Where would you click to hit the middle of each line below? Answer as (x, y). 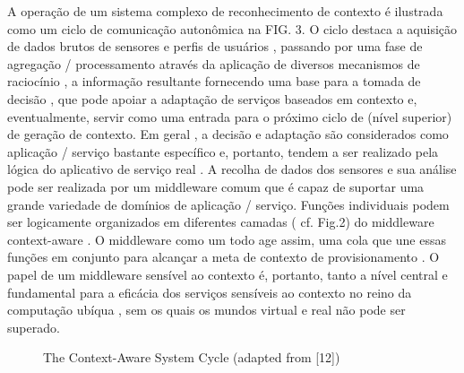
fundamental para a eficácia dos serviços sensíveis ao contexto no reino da (210, 292)
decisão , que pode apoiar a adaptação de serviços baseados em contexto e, (212, 98)
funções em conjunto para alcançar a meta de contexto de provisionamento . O (223, 257)
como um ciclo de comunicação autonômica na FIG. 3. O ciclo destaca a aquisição (232, 28)
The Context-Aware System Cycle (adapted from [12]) (192, 357)
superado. (34, 327)
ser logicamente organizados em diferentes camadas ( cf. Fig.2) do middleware (221, 222)
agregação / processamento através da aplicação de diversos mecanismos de (214, 63)
